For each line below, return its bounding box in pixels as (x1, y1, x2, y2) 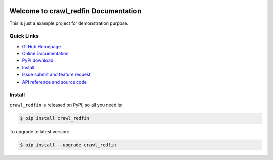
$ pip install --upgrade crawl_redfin (20, 142, 116, 148)
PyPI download (22, 57, 54, 63)
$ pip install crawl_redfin (20, 115, 89, 121)
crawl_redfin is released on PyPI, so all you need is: (9, 102, 123, 108)
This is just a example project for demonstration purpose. (9, 20, 129, 26)
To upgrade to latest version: (9, 128, 69, 134)
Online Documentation (22, 51, 69, 57)
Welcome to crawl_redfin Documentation (9, 7, 142, 15)
